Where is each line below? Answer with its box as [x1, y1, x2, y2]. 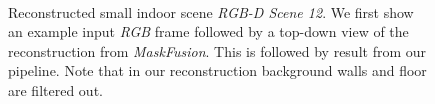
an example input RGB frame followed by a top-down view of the [8, 21, 409, 42]
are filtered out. [8, 79, 103, 100]
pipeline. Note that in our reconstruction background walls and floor [8, 60, 427, 81]
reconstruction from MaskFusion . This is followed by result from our [8, 40, 427, 61]
